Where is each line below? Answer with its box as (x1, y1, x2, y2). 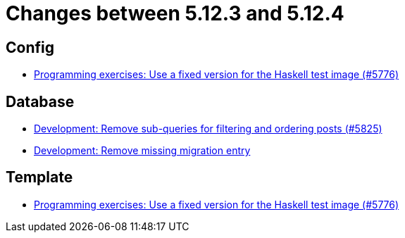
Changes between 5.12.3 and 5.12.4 (6, 1, 344, 25)
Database (6, 92, 75, 111)
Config (6, 38, 54, 56)
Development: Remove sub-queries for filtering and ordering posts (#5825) (34, 123, 382, 135)
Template (6, 168, 73, 187)
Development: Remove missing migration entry (34, 144, 251, 157)
